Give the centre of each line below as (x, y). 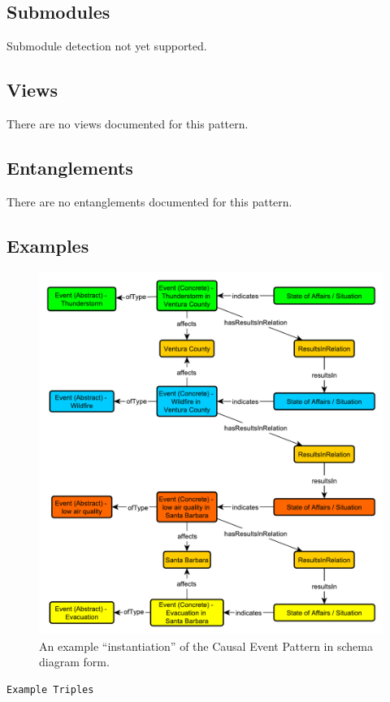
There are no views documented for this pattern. (128, 123)
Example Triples (50, 690)
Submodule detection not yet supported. (107, 46)
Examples (48, 245)
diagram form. (74, 662)
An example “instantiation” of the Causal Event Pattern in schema (206, 646)
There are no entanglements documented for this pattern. (149, 201)
